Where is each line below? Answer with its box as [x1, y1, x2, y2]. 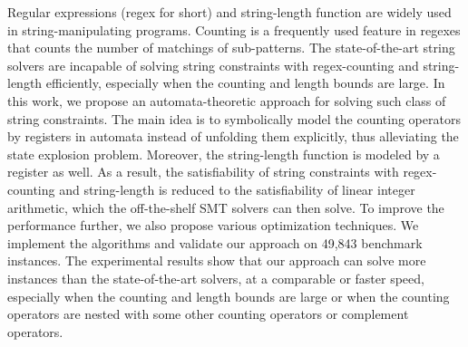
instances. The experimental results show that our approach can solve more [7, 251, 426, 270]
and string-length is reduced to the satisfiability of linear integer [59, 179, 415, 198]
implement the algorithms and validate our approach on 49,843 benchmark [7, 233, 423, 252]
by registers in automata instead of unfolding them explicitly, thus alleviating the [7, 127, 459, 146]
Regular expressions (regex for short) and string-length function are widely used [7, 3, 452, 21]
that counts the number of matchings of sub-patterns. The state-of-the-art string [7, 38, 455, 57]
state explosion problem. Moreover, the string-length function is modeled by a [7, 144, 440, 163]
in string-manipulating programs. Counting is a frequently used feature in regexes [7, 20, 461, 39]
